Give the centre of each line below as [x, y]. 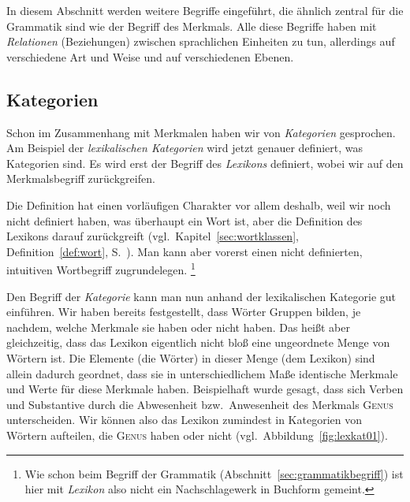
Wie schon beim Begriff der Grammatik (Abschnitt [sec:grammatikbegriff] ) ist [214, 473]
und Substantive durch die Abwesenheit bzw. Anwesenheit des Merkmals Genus [200, 404]
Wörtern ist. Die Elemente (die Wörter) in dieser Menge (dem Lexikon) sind [191, 357]
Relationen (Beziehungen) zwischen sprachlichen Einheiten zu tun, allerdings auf [201, 41]
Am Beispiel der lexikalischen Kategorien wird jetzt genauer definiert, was [185, 148]
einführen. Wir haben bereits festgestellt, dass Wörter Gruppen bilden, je [184, 312]
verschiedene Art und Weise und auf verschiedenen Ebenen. [150, 56]
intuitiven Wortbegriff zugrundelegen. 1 [101, 268]
